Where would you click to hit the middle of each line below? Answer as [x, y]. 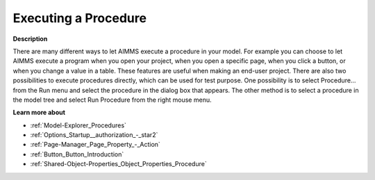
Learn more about [39, 112]
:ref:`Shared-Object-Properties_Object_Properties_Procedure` [119, 164]
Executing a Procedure [80, 18]
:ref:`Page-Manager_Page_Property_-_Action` [95, 145]
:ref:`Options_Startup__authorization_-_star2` [94, 135]
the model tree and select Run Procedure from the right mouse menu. [112, 100]
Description [30, 39]
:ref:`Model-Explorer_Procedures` [78, 125]
